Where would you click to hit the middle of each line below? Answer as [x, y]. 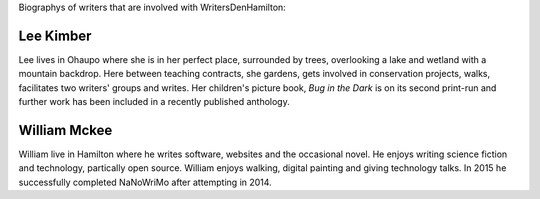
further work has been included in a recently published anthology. [154, 102]
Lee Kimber [55, 35]
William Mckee [65, 130]
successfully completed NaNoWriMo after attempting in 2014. [145, 182]
